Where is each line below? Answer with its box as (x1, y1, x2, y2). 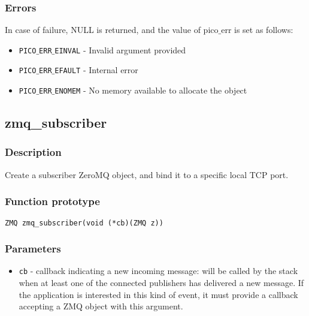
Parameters (5, 241, 61, 256)
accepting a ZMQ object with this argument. (19, 300, 183, 312)
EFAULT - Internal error (54, 64, 138, 76)
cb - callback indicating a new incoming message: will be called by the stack (19, 264, 298, 277)
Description (5, 145, 62, 159)
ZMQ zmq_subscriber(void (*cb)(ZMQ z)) (5, 218, 163, 227)
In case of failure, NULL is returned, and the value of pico (5, 23, 219, 36)
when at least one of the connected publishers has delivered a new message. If (19, 276, 304, 289)
